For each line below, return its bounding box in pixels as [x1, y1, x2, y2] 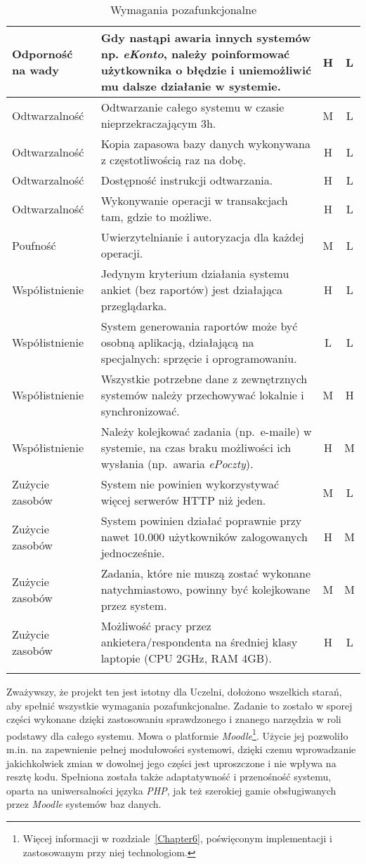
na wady [12, 62, 59, 78]
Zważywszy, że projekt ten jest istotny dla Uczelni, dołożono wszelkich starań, [6, 684, 342, 698]
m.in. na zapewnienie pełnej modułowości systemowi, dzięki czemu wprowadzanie [6, 742, 356, 757]
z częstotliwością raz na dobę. [100, 152, 247, 168]
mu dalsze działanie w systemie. [100, 78, 281, 94]
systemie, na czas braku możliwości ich [100, 439, 292, 456]
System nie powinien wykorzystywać [100, 476, 280, 492]
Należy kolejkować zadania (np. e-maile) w [100, 423, 312, 439]
